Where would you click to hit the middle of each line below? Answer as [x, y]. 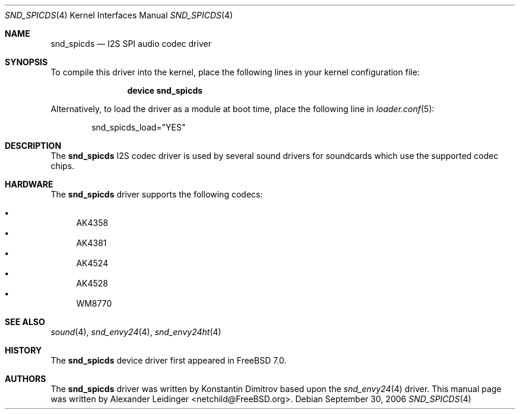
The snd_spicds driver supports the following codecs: [157, 194]
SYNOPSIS [26, 62]
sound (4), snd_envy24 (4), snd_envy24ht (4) [136, 332]
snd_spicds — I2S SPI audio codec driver [131, 44]
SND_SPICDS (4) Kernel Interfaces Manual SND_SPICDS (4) [119, 15]
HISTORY [23, 350]
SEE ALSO [25, 322]
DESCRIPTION [33, 146]
